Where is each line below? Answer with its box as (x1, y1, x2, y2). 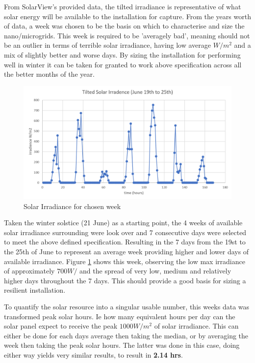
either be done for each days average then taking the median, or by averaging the (4, 330, 249, 340)
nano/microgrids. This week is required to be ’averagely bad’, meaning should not (4, 30, 250, 40)
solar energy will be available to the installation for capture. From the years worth (4, 11, 251, 21)
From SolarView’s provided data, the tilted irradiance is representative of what (4, 1, 241, 11)
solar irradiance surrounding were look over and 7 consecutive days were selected (4, 227, 247, 237)
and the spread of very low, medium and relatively (79, 266, 231, 276)
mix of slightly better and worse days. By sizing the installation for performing (4, 49, 241, 60)
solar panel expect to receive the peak (4, 321, 118, 331)
